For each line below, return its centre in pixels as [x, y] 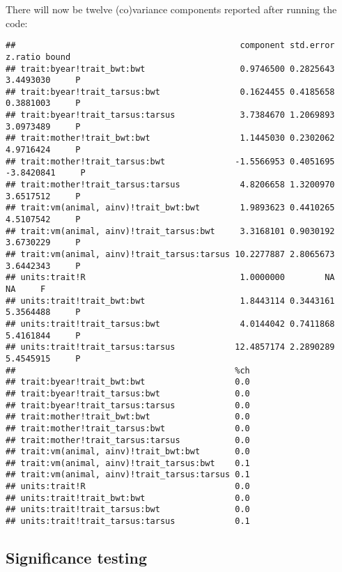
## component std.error [170, 46]
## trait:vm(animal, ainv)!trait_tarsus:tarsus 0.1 [128, 475]
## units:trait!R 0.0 [128, 487]
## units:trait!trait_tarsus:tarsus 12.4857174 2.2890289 [170, 347]
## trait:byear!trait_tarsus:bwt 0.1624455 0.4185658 [170, 92]
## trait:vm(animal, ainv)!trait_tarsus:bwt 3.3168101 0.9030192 [170, 231]
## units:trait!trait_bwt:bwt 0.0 [128, 498]
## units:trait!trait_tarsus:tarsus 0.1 [128, 521]
